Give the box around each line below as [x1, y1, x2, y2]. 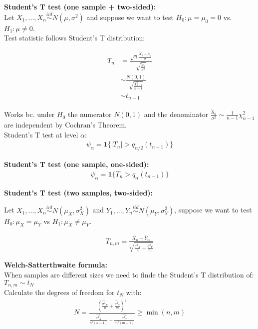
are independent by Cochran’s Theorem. [4, 119, 127, 130]
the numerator [67, 109, 112, 119]
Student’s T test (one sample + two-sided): [4, 1, 156, 11]
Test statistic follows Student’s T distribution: [4, 32, 145, 43]
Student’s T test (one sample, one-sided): [4, 159, 149, 169]
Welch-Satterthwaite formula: [4, 259, 107, 270]
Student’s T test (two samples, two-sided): [4, 187, 153, 197]
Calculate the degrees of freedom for [4, 286, 115, 297]
